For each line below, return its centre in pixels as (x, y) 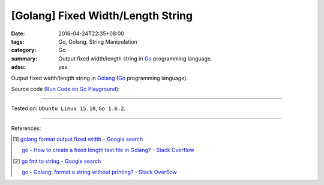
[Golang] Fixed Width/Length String (102, 16)
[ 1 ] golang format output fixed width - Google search (78, 139)
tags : (18, 41)
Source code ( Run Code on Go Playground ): (65, 89)
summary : (24, 58)
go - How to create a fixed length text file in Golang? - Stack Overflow (108, 150)
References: (26, 128)
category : (24, 50)
